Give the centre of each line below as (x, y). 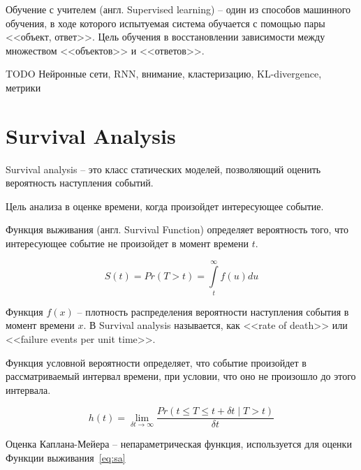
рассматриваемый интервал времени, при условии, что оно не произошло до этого (181, 376)
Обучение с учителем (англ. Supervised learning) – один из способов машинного (178, 9)
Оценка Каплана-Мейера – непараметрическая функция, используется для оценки (179, 444)
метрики (23, 87)
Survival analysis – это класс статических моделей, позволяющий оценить (163, 169)
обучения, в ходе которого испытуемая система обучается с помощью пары (165, 23)
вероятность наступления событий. (80, 183)
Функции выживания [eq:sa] (66, 457)
